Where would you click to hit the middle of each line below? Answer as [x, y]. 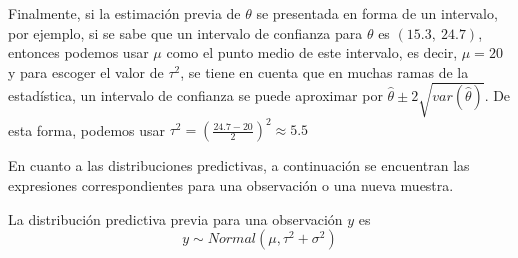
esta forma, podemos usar [87, 129]
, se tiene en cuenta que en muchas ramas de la [324, 71]
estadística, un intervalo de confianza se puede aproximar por [195, 95]
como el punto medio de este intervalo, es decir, [312, 52]
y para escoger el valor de [86, 71]
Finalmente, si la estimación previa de [124, 13]
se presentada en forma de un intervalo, [377, 13]
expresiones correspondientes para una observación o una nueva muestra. [231, 185]
